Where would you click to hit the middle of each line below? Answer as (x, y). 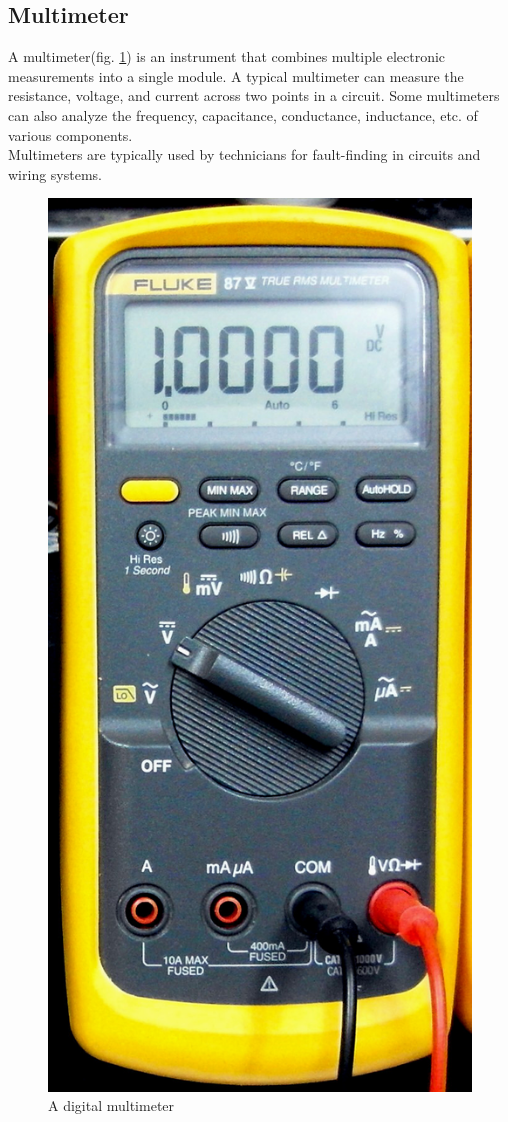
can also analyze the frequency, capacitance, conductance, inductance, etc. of (243, 114)
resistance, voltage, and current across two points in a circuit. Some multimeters (254, 95)
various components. (70, 134)
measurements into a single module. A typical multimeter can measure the (236, 75)
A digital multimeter (111, 1105)
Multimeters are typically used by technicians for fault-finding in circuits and (244, 154)
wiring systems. (55, 173)
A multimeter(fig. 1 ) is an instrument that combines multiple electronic (227, 56)
